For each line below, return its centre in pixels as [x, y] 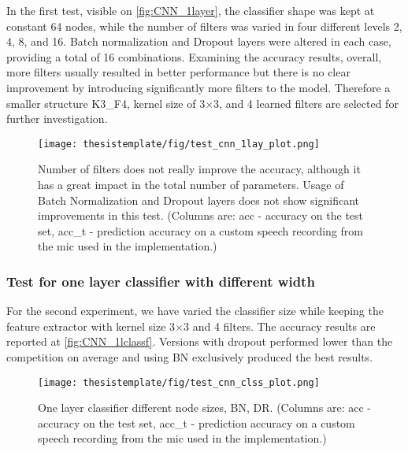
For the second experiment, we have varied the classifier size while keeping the [195, 311]
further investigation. [57, 119]
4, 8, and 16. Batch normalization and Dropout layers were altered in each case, [199, 41]
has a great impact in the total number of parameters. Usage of [191, 184]
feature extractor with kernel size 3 [91, 326]
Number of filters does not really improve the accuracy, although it [199, 169]
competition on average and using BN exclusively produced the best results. [190, 356]
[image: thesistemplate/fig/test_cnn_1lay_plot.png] [179, 144]
